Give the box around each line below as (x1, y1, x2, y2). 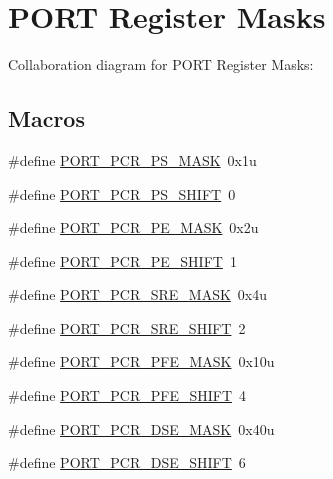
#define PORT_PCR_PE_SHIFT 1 (8, 250, 237, 271)
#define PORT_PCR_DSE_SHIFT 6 (8, 452, 246, 473)
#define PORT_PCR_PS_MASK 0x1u (8, 149, 257, 170)
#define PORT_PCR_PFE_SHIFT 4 (8, 385, 247, 406)
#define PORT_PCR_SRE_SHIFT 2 (8, 317, 246, 338)
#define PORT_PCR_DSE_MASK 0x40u (8, 418, 275, 439)
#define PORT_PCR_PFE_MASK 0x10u (8, 351, 275, 372)
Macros (8, 103, 85, 134)
